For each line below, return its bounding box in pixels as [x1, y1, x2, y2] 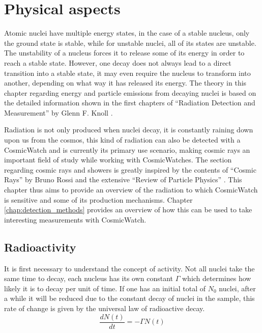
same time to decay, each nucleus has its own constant [4, 273, 173, 284]
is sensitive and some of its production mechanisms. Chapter [4, 194, 193, 205]
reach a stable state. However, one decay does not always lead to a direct [4, 57, 231, 68]
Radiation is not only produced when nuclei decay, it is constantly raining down [4, 124, 253, 135]
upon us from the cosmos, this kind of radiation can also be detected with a [4, 134, 241, 145]
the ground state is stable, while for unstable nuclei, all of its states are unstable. [4, 37, 256, 48]
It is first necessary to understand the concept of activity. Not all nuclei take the [4, 263, 255, 273]
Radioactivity [4, 239, 76, 255]
